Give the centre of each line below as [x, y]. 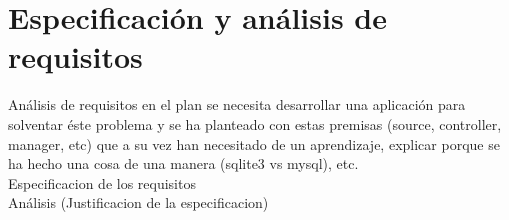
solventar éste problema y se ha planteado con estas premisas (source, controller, [255, 123]
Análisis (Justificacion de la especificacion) [138, 202]
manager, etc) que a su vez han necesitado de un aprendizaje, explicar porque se [254, 143]
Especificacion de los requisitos [102, 182]
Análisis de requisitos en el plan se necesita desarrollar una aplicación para [237, 104]
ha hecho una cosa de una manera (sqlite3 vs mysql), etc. [183, 163]
